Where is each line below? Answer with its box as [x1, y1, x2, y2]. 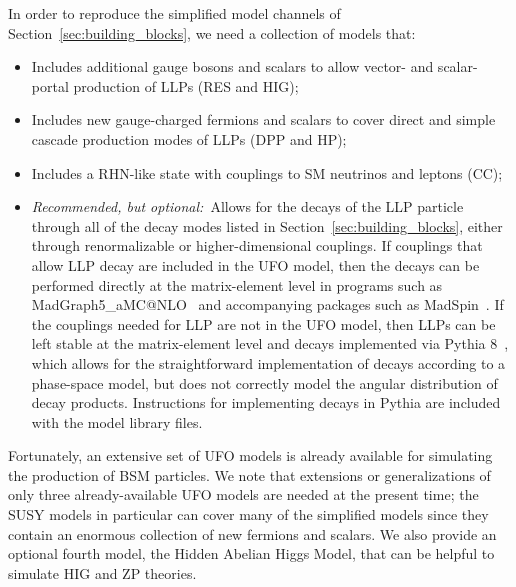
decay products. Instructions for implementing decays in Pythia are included [31, 392, 501, 413]
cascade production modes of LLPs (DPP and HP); [31, 128, 347, 149]
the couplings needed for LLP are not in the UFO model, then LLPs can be [31, 313, 496, 334]
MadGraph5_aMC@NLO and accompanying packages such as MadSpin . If [31, 294, 504, 315]
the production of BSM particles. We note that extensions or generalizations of [8, 464, 491, 485]
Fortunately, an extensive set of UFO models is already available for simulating [8, 445, 493, 466]
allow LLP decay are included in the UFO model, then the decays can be [31, 254, 480, 275]
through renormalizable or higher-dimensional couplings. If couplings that [31, 235, 483, 256]
